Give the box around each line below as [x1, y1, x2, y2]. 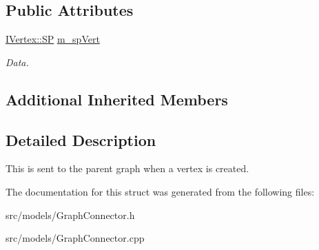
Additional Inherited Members [6, 88, 228, 110]
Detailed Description [6, 129, 156, 150]
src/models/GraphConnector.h [6, 207, 135, 222]
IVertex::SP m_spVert [6, 32, 100, 46]
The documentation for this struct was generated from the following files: [6, 184, 315, 198]
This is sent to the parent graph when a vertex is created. [6, 161, 249, 176]
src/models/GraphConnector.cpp [6, 231, 145, 245]
